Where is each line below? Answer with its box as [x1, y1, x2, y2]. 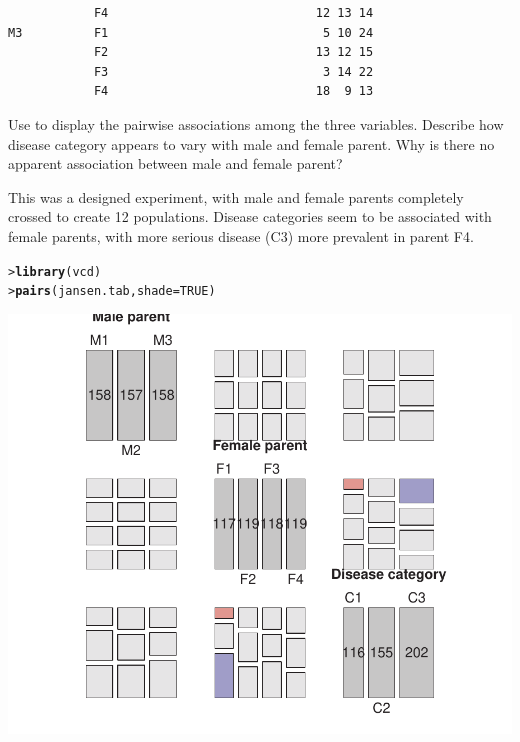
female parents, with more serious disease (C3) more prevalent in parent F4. [8, 225, 474, 246]
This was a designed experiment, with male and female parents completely [8, 186, 464, 207]
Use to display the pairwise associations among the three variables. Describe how [8, 113, 504, 134]
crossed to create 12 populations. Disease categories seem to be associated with [8, 206, 492, 227]
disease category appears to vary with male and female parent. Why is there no [8, 133, 495, 154]
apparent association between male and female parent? [8, 153, 343, 174]
